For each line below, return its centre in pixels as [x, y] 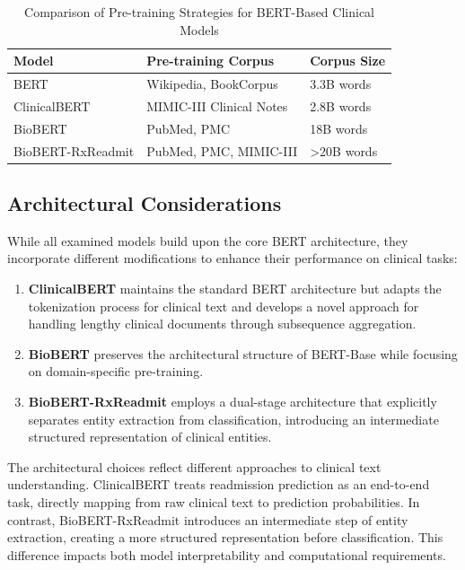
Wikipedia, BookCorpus [212, 84]
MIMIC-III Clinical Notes [217, 105]
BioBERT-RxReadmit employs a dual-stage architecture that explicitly [232, 402]
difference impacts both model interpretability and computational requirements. [227, 554]
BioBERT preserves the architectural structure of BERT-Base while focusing [243, 353]
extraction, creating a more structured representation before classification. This [225, 537]
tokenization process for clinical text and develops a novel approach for [224, 306]
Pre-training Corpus [211, 61]
